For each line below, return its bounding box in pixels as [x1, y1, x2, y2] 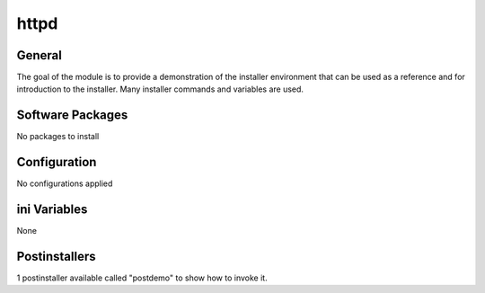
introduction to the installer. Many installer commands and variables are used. [16, 84, 304, 94]
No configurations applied [16, 178, 113, 189]
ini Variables [16, 202, 88, 218]
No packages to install [16, 131, 100, 142]
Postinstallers [16, 248, 96, 264]
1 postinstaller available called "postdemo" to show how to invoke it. [16, 272, 269, 283]
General [16, 48, 63, 63]
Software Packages [16, 108, 128, 123]
